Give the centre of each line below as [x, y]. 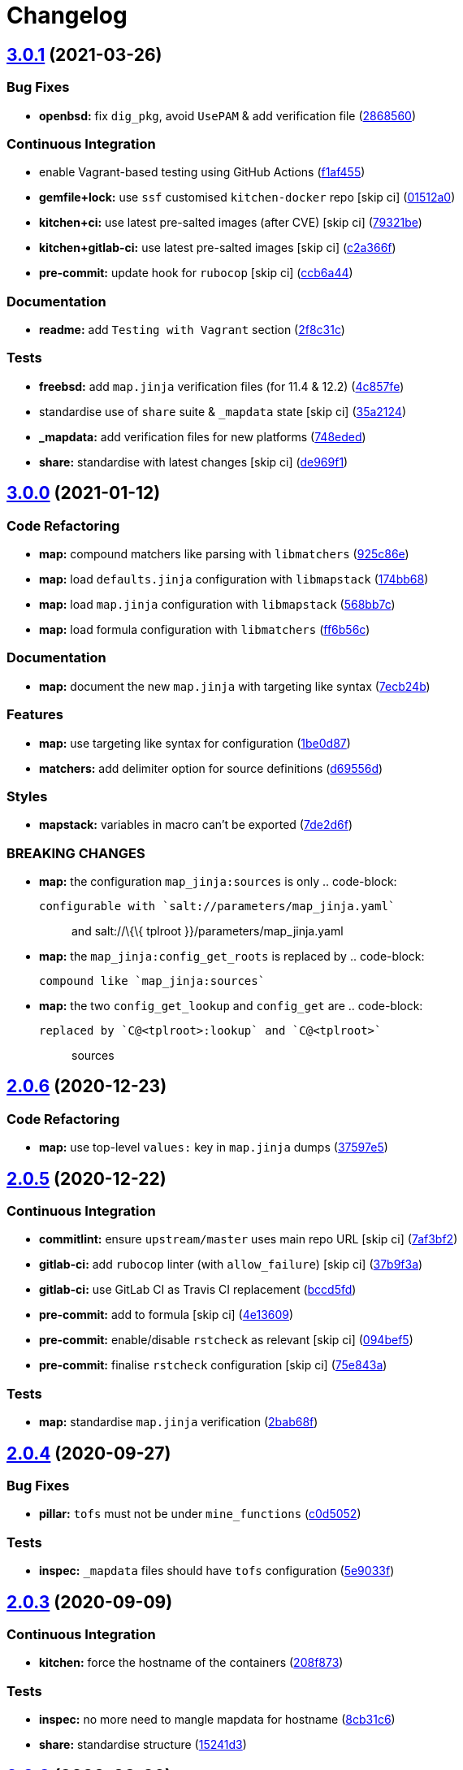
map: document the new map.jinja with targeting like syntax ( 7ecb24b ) [235, 686]
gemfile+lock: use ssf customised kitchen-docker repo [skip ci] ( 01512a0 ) [247, 197]
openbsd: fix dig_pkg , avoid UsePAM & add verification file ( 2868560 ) [228, 115]
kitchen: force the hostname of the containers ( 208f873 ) [191, 1663]
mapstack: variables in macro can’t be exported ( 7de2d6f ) [196, 825]
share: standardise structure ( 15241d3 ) [143, 1745]
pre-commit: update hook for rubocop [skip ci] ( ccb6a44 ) [196, 273]
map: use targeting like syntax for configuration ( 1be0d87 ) [195, 743]
